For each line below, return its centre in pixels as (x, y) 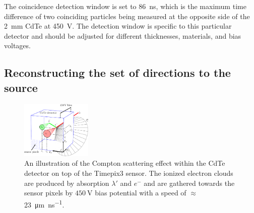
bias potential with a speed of (141, 193)
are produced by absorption (67, 183)
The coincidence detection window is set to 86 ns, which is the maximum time (125, 6)
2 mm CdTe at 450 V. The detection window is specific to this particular (118, 26)
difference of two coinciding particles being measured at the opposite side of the (127, 16)
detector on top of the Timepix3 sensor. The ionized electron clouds (129, 173)
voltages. (17, 45)
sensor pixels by (49, 193)
